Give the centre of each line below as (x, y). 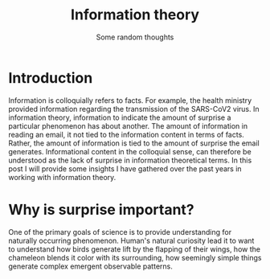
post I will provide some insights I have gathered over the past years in (125, 168)
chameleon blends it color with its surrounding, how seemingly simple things (135, 257)
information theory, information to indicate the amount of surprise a (120, 117)
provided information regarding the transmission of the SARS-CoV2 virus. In (134, 109)
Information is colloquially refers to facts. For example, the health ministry (130, 100)
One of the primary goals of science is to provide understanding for (120, 232)
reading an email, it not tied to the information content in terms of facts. (127, 134)
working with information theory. (62, 177)
